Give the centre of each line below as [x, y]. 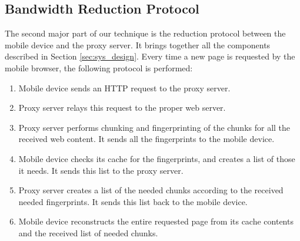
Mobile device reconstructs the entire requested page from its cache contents [156, 221]
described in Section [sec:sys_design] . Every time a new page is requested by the [150, 56]
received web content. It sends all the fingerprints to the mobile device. [146, 139]
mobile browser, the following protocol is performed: [99, 67]
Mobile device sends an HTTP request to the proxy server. [124, 88]
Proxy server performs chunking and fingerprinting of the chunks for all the [154, 127]
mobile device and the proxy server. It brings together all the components [138, 44]
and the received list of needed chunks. [88, 232]
